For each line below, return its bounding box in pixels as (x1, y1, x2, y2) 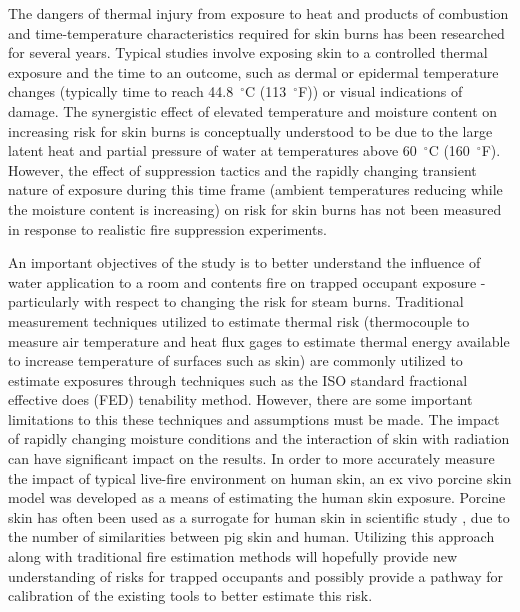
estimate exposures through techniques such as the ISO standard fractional (8, 369, 468, 390)
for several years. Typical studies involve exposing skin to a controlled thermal (8, 42, 488, 63)
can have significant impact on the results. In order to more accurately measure (8, 448, 495, 469)
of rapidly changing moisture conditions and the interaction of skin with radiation (8, 428, 510, 449)
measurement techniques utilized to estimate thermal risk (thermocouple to (8, 310, 470, 331)
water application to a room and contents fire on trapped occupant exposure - (8, 271, 486, 292)
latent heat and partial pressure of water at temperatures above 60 (8, 140, 417, 161)
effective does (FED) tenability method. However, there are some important (8, 389, 473, 410)
